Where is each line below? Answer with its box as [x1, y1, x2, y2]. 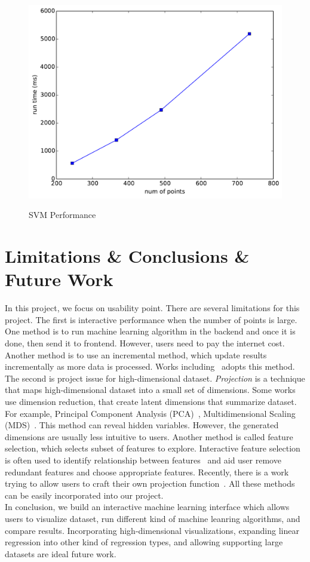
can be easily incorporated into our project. [5, 489, 164, 501]
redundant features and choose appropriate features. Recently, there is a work [5, 465, 289, 478]
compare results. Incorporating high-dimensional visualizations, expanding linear [5, 524, 299, 536]
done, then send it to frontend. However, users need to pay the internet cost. [5, 337, 285, 349]
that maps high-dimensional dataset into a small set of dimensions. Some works [5, 383, 296, 396]
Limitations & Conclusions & [5, 244, 250, 268]
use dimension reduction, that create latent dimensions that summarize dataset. [5, 395, 297, 408]
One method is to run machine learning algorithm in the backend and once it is [5, 325, 296, 337]
